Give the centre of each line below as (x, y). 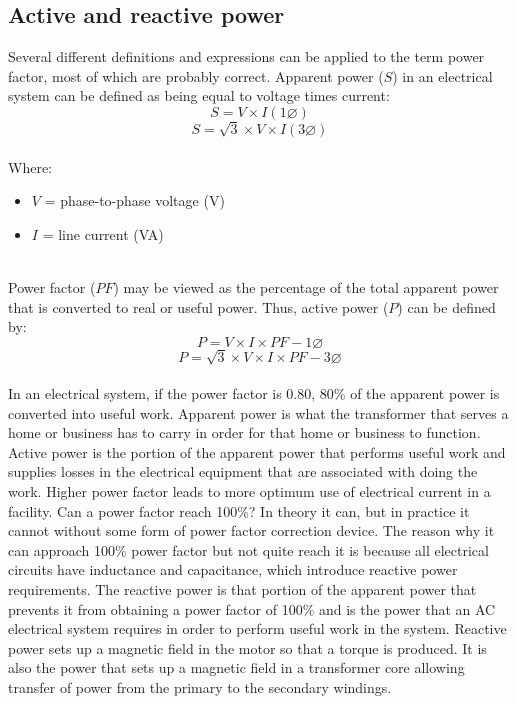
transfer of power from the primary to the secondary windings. (200, 686)
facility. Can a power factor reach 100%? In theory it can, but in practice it (239, 510)
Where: (30, 166)
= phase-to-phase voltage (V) (134, 200)
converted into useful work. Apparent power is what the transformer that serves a (258, 412)
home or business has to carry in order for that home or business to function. (244, 432)
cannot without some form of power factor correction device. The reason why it (251, 530)
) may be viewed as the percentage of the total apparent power (306, 287)
